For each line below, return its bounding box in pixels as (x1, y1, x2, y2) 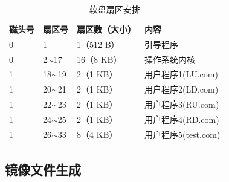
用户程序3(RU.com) (144, 98, 219, 111)
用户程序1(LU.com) (144, 68, 218, 80)
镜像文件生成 (5, 160, 81, 179)
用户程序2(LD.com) (144, 83, 219, 96)
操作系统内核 (144, 53, 195, 65)
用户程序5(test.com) (144, 128, 221, 140)
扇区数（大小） (77, 22, 136, 35)
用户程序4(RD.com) (144, 112, 219, 125)
